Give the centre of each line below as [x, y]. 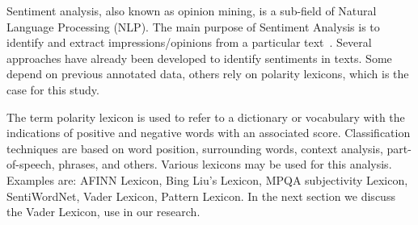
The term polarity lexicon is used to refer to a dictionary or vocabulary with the [206, 117]
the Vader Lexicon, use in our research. [103, 212]
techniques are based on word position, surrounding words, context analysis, [195, 148]
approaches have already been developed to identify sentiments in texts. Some [199, 58]
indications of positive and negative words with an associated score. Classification [209, 133]
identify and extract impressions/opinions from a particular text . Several [189, 42]
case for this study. [53, 89]
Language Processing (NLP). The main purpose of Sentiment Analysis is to [193, 26]
